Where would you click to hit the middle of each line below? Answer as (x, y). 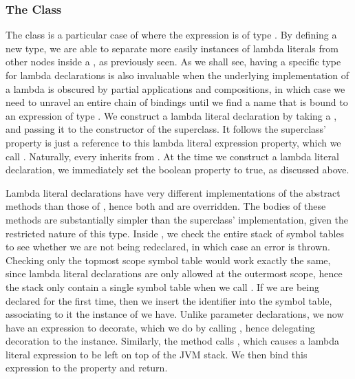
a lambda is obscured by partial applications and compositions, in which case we (175, 88)
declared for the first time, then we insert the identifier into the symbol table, (169, 300)
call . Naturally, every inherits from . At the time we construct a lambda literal (172, 156)
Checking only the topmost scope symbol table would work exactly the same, (168, 260)
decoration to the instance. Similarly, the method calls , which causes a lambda (172, 341)
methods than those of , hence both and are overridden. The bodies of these (166, 206)
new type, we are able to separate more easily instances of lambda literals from (172, 48)
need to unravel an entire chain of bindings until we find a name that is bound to (177, 102)
